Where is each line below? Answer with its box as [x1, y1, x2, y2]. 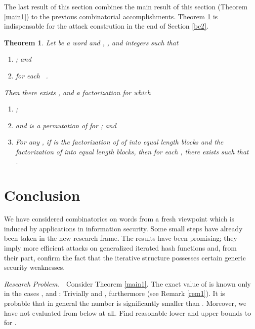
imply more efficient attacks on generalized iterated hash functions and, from [4, 243, 237, 253]
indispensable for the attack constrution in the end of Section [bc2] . [4, 21, 209, 31]
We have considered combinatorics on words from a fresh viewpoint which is [4, 214, 235, 224]
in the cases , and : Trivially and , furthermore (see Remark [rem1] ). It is [4, 288, 225, 298]
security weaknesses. [4, 262, 65, 272]
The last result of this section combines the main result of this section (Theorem [4, 1, 248, 11]
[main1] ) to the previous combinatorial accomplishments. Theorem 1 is [4, 11, 218, 21]
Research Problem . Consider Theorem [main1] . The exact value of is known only [4, 278, 251, 289]
